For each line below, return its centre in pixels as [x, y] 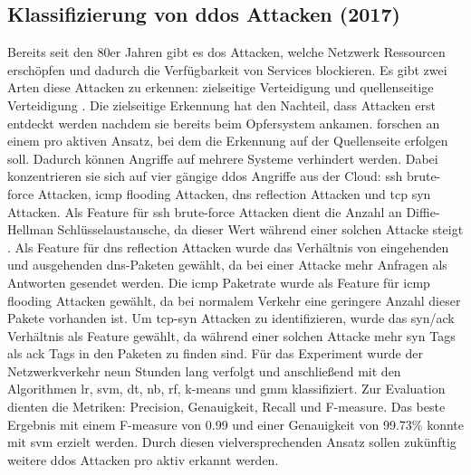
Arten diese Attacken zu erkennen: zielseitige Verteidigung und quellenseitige [221, 87]
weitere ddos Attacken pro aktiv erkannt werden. [143, 459]
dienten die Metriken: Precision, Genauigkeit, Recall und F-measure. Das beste [226, 407]
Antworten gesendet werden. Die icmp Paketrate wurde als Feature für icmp [219, 282]
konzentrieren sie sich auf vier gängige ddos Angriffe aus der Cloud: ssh [205, 176]
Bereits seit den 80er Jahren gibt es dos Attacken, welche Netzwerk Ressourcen [226, 52]
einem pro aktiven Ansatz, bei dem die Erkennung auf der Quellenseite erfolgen [228, 141]
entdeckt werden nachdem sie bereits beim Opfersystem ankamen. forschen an [224, 123]
